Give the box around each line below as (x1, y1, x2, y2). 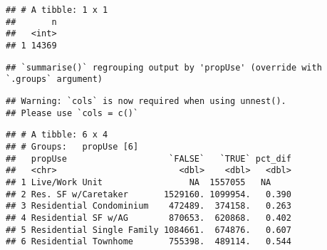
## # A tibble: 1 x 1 (6, 5, 108, 15)
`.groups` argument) (6, 74, 103, 85)
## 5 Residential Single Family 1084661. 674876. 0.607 (6, 224, 291, 235)
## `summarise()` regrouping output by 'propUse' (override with (6, 62, 322, 73)
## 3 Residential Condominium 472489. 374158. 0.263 (6, 201, 291, 212)
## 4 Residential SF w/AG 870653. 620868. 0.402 (6, 212, 291, 223)
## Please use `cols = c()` (6, 108, 139, 118)
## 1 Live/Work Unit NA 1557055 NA (6, 177, 271, 187)
